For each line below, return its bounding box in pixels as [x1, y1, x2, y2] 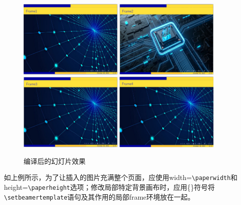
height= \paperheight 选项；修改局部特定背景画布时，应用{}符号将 [4, 182, 215, 192]
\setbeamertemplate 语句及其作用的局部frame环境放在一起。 [4, 191, 195, 202]
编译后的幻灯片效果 [24, 155, 86, 166]
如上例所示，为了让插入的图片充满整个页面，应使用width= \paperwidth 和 [4, 172, 238, 182]
